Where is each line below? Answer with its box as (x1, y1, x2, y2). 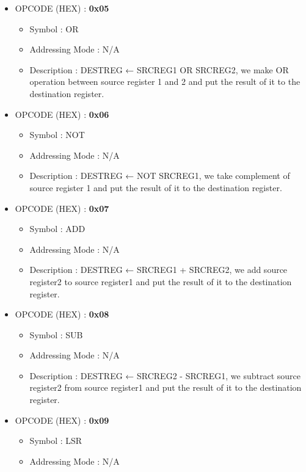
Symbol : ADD (29, 222, 86, 235)
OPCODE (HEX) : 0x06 (15, 107, 109, 120)
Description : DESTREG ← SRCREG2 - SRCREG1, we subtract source (29, 369, 301, 382)
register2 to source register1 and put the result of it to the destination (29, 275, 292, 288)
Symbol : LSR (29, 434, 82, 447)
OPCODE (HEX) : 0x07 (15, 202, 109, 214)
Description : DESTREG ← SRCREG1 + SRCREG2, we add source (29, 263, 288, 276)
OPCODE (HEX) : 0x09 (15, 413, 109, 426)
